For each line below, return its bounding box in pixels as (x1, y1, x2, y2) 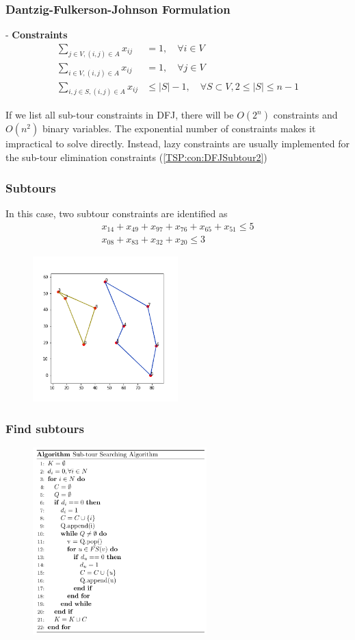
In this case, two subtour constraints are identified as (5, 206, 228, 220)
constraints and (273, 108, 338, 122)
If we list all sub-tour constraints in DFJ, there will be (5, 108, 234, 122)
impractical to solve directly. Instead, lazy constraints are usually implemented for (5, 136, 350, 151)
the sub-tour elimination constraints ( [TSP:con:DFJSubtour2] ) (5, 150, 267, 164)
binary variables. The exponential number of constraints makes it (42, 121, 316, 136)
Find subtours (5, 419, 84, 436)
